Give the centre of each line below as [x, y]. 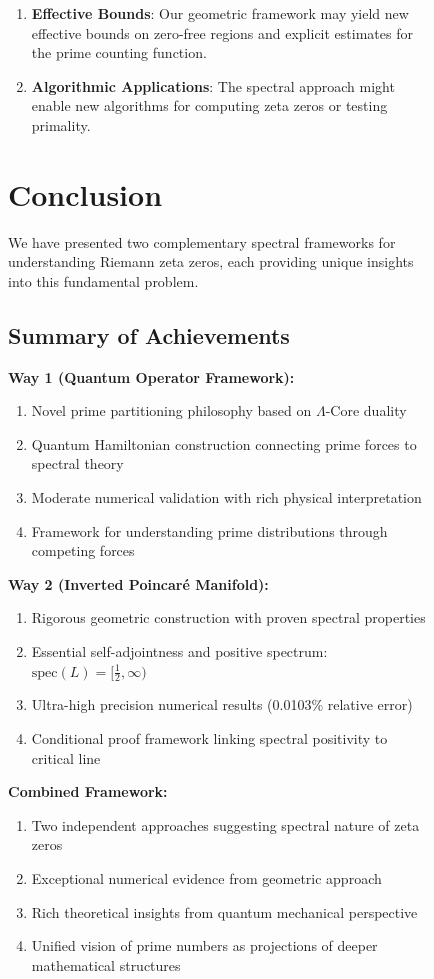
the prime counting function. [119, 52]
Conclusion [85, 193]
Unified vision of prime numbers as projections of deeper [204, 945]
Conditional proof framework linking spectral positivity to [209, 738]
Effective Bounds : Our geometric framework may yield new [220, 13]
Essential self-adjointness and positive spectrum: [179, 651]
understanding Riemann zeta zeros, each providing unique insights [211, 261]
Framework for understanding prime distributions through [209, 530]
